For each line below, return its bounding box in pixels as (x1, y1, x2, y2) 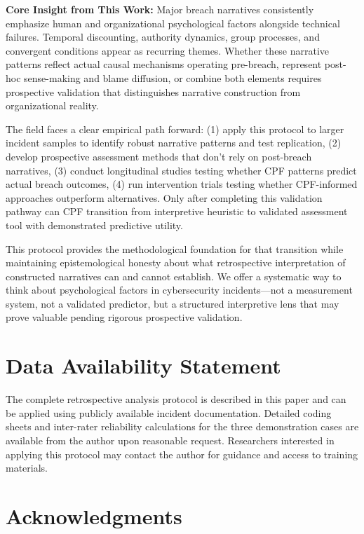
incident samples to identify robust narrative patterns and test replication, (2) (6, 135, 342, 150)
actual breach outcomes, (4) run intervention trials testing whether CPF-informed (6, 177, 358, 191)
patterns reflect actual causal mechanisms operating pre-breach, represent (6, 57, 322, 71)
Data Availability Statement (6, 351, 281, 380)
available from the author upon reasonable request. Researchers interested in (6, 432, 335, 447)
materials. (6, 460, 48, 475)
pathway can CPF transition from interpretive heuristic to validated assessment (6, 204, 348, 219)
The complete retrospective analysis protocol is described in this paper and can (6, 392, 346, 406)
